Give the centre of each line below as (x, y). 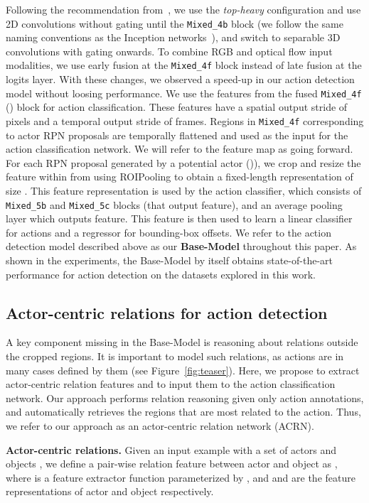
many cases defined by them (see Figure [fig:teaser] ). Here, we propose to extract (183, 370)
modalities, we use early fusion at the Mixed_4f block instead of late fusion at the (184, 65)
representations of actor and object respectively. (110, 491)
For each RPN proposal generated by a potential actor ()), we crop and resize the (183, 162)
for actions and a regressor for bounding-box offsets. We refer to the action (169, 232)
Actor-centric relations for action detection (167, 312)
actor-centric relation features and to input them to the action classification (171, 384)
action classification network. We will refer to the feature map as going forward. (180, 149)
